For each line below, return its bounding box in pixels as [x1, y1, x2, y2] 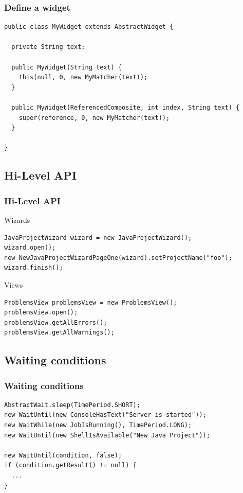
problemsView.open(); [4, 309, 78, 316]
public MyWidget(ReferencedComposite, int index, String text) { [11, 103, 240, 111]
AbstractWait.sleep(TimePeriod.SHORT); [4, 401, 140, 409]
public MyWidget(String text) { [11, 63, 122, 71]
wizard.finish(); [4, 264, 63, 272]
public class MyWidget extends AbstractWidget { [4, 23, 174, 31]
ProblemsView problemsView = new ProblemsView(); [4, 298, 177, 306]
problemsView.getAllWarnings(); [4, 329, 115, 337]
